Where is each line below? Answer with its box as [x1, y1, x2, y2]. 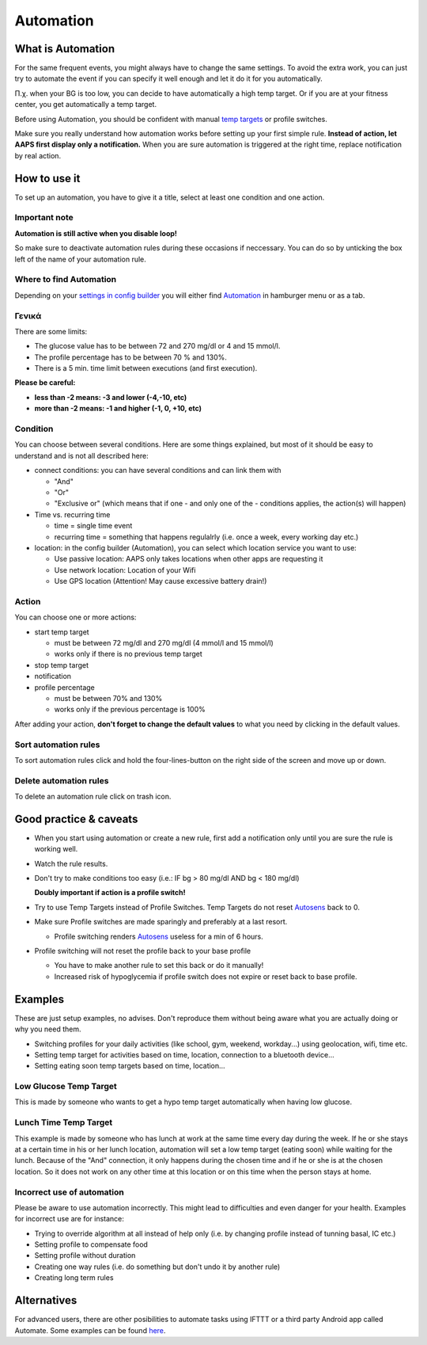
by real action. [14, 151, 62, 160]
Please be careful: [14, 378, 76, 387]
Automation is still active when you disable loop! [14, 228, 178, 238]
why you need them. [14, 1024, 81, 1034]
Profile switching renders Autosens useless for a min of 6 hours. [54, 932, 264, 941]
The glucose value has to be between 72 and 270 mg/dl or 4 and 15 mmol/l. [34, 341, 281, 351]
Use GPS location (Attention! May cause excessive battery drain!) [54, 577, 267, 586]
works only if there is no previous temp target [54, 650, 203, 659]
